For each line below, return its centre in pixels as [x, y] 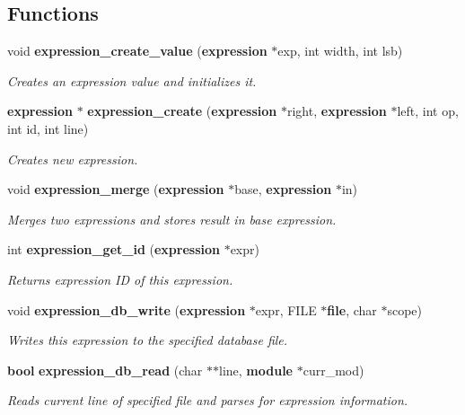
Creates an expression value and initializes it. [132, 80]
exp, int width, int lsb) [340, 51]
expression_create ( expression [182, 111]
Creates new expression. [73, 159]
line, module [256, 370]
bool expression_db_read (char [105, 370]
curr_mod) [333, 370]
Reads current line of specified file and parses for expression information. [208, 400]
